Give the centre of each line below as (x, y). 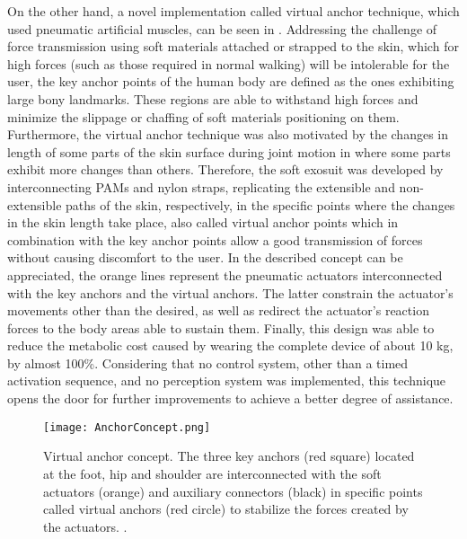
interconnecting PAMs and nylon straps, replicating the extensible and (201, 186)
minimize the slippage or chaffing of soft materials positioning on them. (203, 116)
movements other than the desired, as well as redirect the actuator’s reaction (218, 310)
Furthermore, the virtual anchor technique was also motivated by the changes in (228, 134)
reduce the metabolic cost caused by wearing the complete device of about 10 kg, (230, 345)
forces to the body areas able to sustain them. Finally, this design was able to (221, 327)
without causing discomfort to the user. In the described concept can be (205, 257)
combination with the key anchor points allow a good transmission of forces (215, 239)
